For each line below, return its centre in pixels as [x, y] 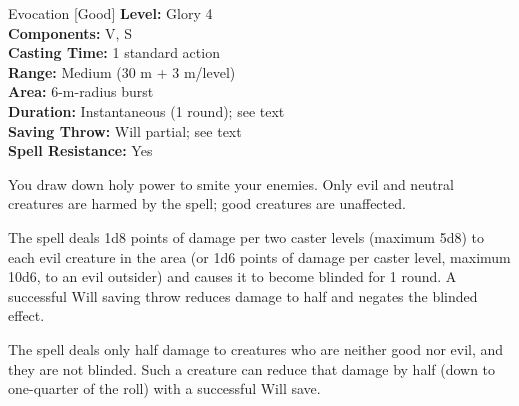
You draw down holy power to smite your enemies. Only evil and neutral [231, 183]
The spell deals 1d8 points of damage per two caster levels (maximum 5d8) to [246, 236]
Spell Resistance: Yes [80, 150]
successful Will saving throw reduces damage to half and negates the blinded [243, 295]
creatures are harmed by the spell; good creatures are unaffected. [207, 203]
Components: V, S [70, 32]
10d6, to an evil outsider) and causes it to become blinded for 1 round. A [232, 276]
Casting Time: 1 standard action [114, 52]
